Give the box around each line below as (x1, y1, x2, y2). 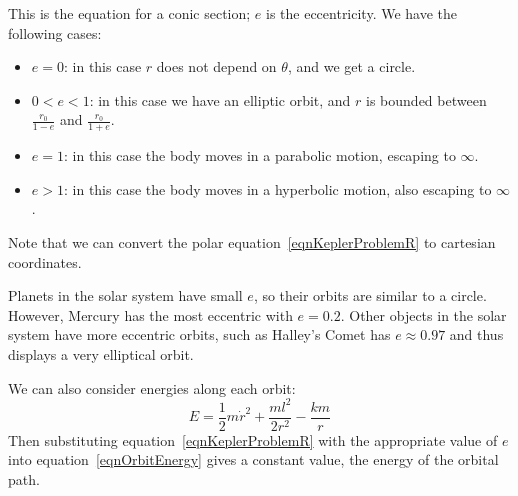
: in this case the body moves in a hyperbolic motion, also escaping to (63, 178, 492, 199)
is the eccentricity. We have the (266, 3, 458, 23)
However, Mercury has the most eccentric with (8, 304, 293, 325)
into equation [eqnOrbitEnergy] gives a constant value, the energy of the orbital (8, 449, 499, 470)
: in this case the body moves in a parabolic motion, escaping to (63, 145, 456, 166)
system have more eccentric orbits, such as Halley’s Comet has (8, 324, 391, 345)
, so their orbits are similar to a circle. (253, 285, 487, 306)
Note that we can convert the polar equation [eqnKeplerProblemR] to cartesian (8, 231, 496, 252)
